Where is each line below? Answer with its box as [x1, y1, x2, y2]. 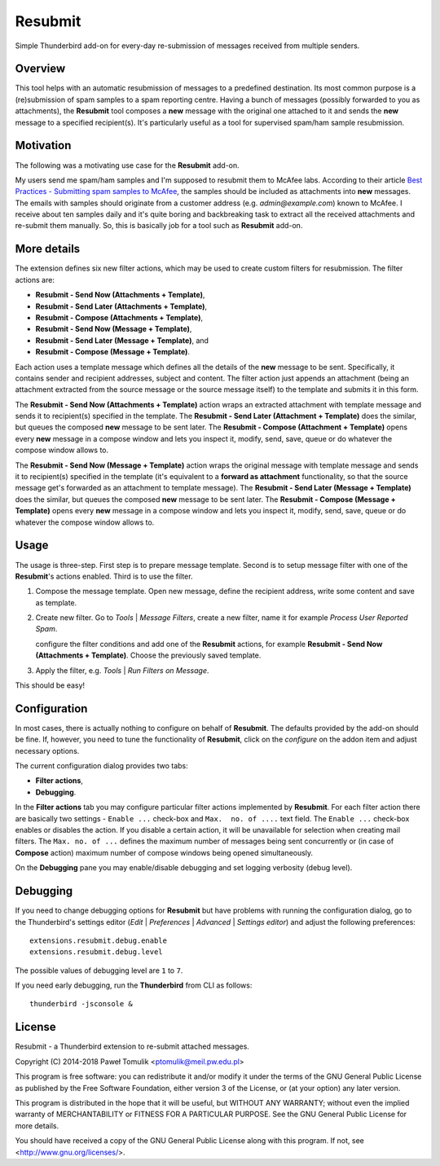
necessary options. [15, 746, 80, 755]
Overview [15, 62, 66, 76]
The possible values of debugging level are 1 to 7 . [15, 966, 183, 975]
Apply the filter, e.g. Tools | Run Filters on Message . [35, 665, 209, 675]
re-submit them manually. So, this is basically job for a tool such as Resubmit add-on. [15, 221, 303, 231]
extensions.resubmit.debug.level [29, 948, 163, 957]
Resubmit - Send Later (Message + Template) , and [35, 335, 209, 345]
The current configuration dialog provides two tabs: [15, 761, 188, 771]
